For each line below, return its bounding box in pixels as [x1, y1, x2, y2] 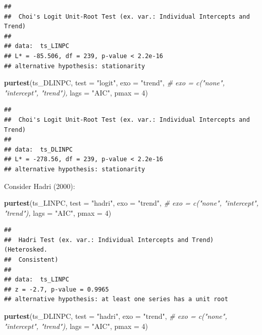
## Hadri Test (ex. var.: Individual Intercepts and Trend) [4, 236, 214, 244]
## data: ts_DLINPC [4, 146, 73, 153]
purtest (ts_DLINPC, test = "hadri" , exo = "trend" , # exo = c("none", [4, 311, 227, 321]
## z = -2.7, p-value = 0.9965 [4, 285, 109, 293]
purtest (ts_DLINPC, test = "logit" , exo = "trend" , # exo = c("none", [4, 77, 225, 88]
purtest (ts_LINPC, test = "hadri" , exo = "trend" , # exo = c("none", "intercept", [4, 198, 258, 208]
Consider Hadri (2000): [4, 180, 75, 191]
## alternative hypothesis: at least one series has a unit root [4, 296, 228, 303]
